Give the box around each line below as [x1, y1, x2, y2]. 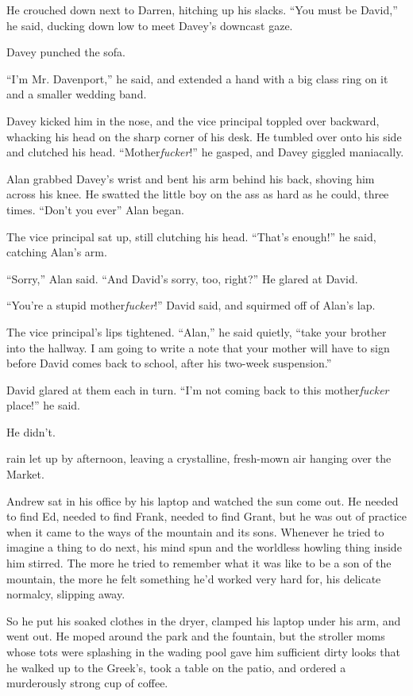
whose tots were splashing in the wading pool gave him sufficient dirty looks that [6, 644, 400, 659]
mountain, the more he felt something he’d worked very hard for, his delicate [6, 570, 381, 586]
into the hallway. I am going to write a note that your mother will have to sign [6, 339, 390, 356]
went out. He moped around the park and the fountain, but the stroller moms [6, 628, 385, 644]
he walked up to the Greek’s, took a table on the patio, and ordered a [6, 659, 346, 675]
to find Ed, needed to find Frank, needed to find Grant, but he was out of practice [6, 508, 407, 525]
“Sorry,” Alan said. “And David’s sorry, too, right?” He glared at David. [6, 270, 358, 286]
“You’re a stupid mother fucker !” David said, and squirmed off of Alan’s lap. [6, 297, 376, 313]
